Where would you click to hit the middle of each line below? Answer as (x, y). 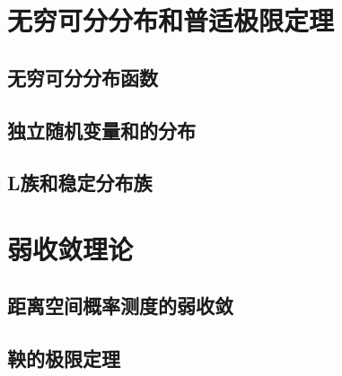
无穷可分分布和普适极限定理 (171, 20)
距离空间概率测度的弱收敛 (120, 306)
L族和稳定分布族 (80, 183)
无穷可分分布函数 (83, 77)
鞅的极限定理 (64, 359)
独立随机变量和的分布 (101, 130)
